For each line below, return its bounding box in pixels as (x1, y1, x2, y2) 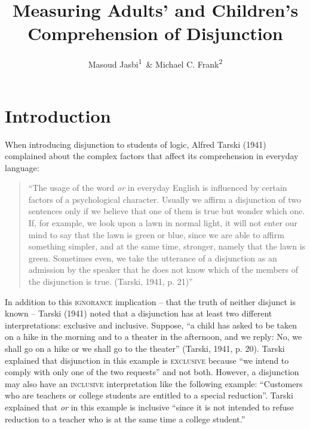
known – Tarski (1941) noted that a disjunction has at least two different (5, 307, 272, 320)
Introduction (5, 103, 111, 127)
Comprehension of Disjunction (27, 21, 283, 45)
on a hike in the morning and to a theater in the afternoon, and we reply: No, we (5, 330, 302, 343)
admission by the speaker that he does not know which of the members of (28, 263, 298, 276)
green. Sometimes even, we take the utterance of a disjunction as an (28, 251, 277, 264)
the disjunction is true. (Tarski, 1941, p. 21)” (28, 275, 193, 288)
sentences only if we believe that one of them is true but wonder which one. (28, 205, 305, 217)
